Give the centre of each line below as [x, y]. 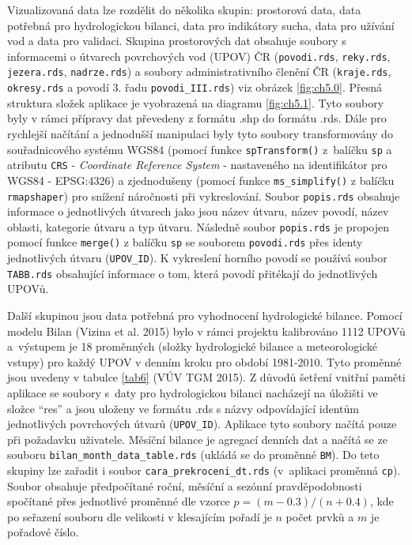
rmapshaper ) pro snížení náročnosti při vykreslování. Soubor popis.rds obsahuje [204, 195]
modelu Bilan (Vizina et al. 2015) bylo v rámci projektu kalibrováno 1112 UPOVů [206, 331]
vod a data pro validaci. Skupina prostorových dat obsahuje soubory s [177, 41]
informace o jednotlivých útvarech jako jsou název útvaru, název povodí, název [198, 211]
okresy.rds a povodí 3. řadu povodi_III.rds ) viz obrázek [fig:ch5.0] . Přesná [195, 87]
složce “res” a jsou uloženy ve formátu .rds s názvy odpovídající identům [183, 408]
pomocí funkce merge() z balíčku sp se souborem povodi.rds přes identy [185, 242]
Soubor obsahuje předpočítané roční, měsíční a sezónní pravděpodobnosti [185, 485]
